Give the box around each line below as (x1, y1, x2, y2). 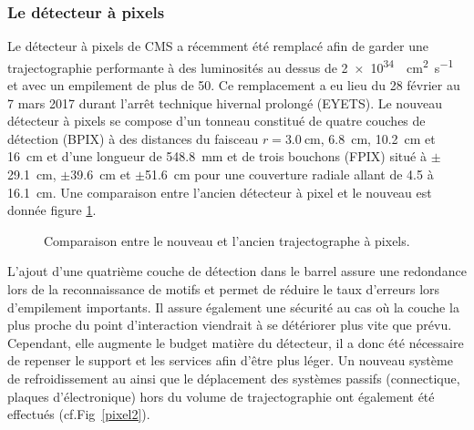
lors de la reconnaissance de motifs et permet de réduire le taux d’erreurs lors (7, 280, 440, 298)
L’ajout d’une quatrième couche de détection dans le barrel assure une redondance (7, 261, 467, 281)
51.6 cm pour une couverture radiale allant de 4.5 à (144, 165, 434, 184)
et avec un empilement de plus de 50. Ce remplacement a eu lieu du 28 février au (7, 76, 460, 95)
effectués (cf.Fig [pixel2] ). (7, 404, 150, 424)
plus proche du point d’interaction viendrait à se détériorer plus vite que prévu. (7, 315, 452, 334)
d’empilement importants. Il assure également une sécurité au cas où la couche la (7, 297, 459, 316)
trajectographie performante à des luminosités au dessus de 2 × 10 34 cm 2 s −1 (7, 55, 454, 77)
